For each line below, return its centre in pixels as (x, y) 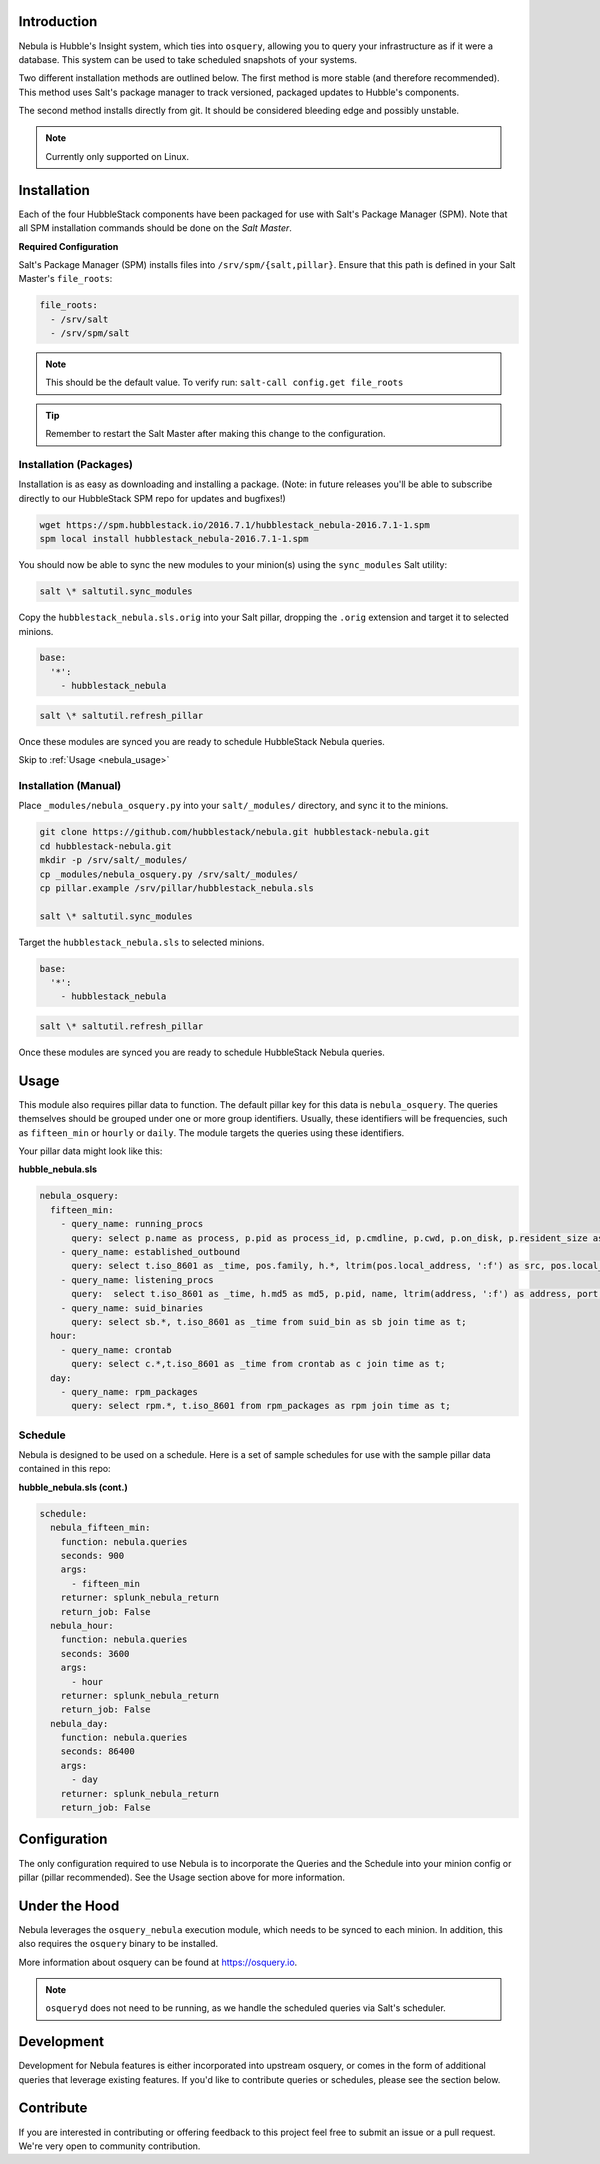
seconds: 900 (92, 1555)
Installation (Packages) (76, 465)
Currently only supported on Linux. (117, 156)
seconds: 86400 (97, 1751)
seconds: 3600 (95, 1653)
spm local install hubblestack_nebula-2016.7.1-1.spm (174, 539)
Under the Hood (69, 1905)
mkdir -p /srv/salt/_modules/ (113, 860)
